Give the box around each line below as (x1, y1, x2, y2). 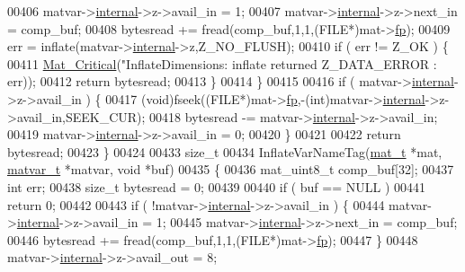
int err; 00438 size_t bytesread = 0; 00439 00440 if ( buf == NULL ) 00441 (7, 177, 426, 196)
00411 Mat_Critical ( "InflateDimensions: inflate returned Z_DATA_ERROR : (7, 54, 437, 73)
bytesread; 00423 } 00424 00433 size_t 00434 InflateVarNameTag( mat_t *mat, (7, 142, 443, 161)
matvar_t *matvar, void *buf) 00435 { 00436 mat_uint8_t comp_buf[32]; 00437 (7, 160, 454, 179)
